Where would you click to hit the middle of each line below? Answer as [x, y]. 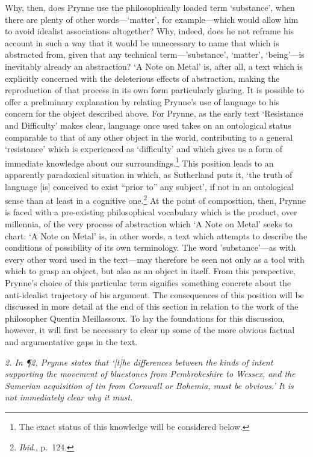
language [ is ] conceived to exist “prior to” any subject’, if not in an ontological [149, 186]
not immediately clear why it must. [69, 397]
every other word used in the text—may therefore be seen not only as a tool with [155, 259]
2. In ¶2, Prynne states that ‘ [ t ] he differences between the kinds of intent [139, 362]
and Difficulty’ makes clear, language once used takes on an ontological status [148, 125]
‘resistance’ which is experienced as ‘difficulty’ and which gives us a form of [144, 149]
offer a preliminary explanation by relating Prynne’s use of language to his [142, 101]
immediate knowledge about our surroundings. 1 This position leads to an [139, 162]
